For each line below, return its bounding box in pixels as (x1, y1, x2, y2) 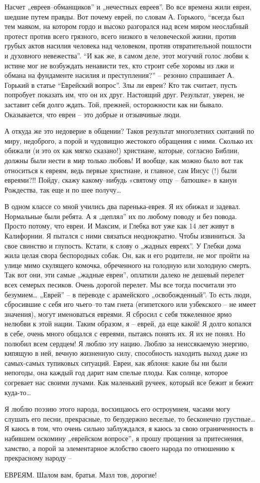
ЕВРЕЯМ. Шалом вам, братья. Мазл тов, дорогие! (4, 469, 157, 480)
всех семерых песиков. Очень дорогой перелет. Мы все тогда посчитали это (4, 279, 237, 290)
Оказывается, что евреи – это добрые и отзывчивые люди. (4, 109, 181, 119)
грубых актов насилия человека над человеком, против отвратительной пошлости (4, 40, 252, 51)
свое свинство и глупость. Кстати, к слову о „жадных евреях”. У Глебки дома (4, 240, 241, 250)
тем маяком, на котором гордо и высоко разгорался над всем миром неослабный (4, 21, 249, 31)
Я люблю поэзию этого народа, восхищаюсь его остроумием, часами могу (4, 404, 231, 414)
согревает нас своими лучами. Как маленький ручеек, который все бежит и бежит (4, 377, 254, 387)
